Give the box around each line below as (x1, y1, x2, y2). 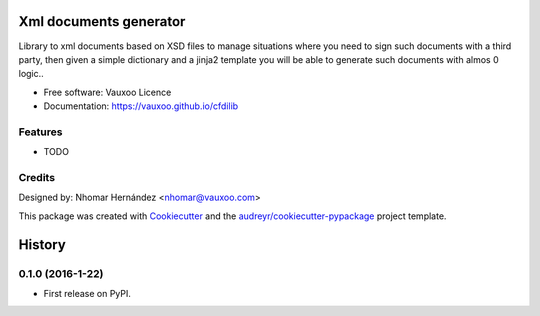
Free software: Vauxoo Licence (43, 86, 172, 98)
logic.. (18, 68, 44, 80)
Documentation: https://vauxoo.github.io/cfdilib (43, 100, 239, 112)
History (18, 236, 67, 253)
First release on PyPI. (43, 287, 132, 299)
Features (18, 125, 63, 139)
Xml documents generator (18, 13, 186, 30)
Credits (18, 170, 55, 184)
